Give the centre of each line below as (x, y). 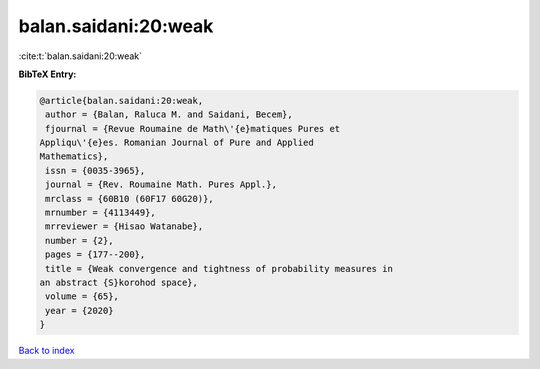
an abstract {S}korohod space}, (119, 282)
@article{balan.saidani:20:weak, (121, 100)
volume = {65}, (82, 296)
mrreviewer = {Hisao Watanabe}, (124, 226)
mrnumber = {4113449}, (101, 213)
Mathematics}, (74, 156)
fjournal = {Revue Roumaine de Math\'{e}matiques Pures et (193, 128)
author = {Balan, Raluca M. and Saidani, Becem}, (169, 114)
